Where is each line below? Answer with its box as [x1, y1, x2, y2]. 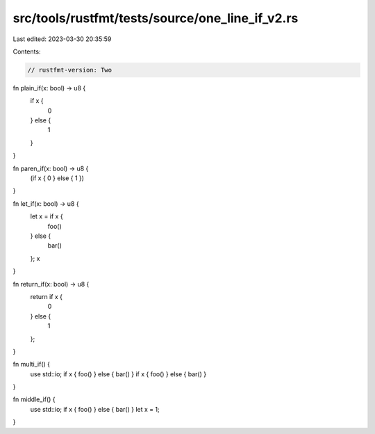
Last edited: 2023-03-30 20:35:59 [12, 35, 112, 43]
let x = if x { [30, 212, 63, 220]
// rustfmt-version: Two [27, 66, 112, 74]
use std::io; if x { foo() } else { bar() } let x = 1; [30, 405, 160, 413]
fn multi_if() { [12, 360, 51, 369]
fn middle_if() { [12, 395, 56, 403]
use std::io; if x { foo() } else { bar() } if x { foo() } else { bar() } [30, 369, 207, 378]
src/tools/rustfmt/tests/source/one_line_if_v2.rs [12, 10, 299, 26]
